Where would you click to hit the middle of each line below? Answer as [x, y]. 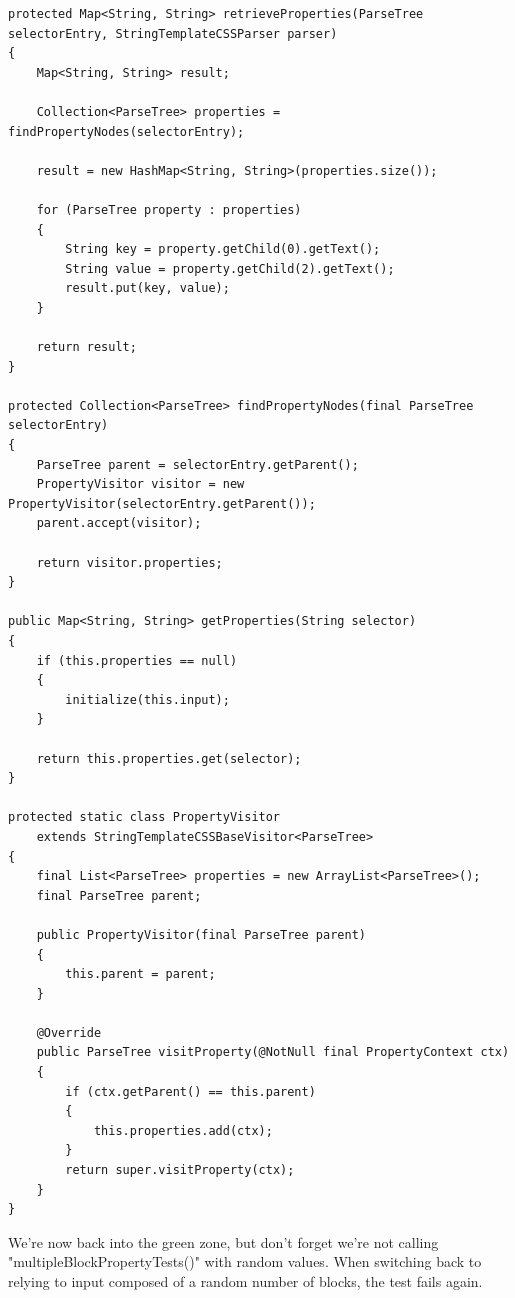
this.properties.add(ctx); [183, 1130]
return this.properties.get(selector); [169, 758]
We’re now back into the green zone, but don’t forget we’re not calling [223, 1241]
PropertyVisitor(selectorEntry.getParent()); [162, 503]
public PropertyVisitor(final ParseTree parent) [201, 934]
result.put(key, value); [147, 288]
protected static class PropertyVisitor [144, 817]
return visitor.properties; [129, 562]
